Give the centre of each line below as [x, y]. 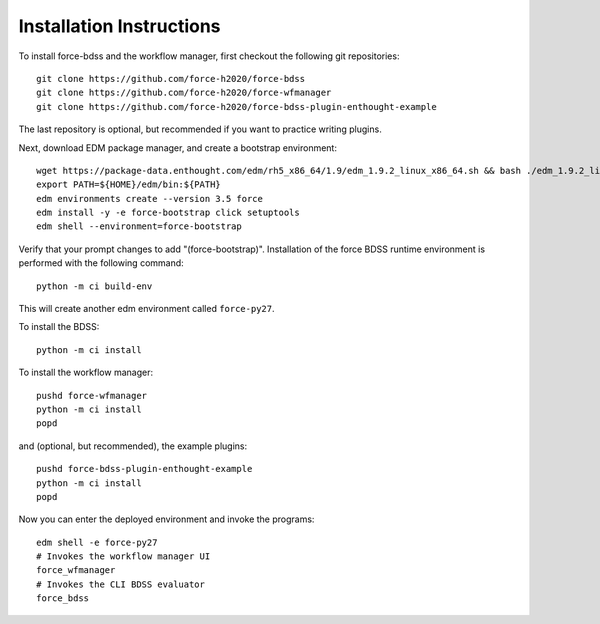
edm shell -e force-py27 [97, 542]
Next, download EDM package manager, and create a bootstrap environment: [177, 147]
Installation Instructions [119, 26]
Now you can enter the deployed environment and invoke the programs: [166, 519]
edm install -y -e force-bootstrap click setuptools [168, 213]
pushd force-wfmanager [92, 395]
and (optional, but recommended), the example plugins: [133, 446]
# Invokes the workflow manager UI [123, 556]
